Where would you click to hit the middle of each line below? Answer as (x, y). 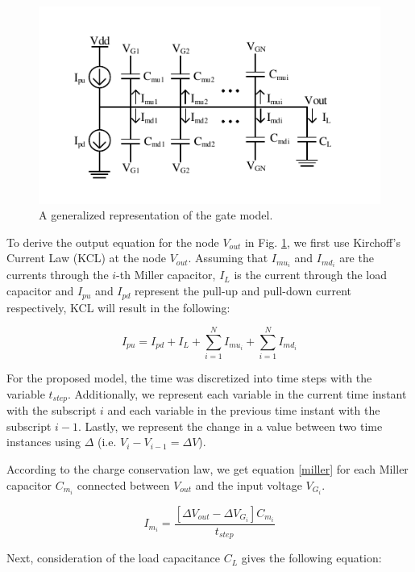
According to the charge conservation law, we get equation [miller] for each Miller (207, 469)
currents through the (58, 275)
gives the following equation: (311, 558)
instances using (44, 442)
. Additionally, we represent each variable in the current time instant (237, 393)
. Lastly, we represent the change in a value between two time (230, 426)
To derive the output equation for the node (113, 242)
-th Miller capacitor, (166, 275)
